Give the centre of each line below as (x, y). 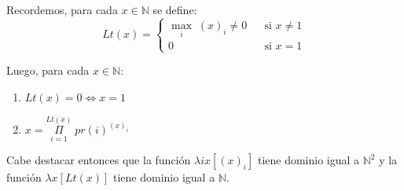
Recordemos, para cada (62, 9)
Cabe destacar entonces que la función (99, 160)
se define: (175, 9)
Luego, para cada (48, 70)
